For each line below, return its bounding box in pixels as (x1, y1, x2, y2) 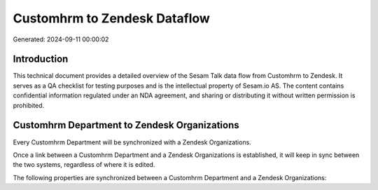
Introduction (13, 53, 69, 65)
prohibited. (13, 101, 45, 109)
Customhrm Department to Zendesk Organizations (13, 119, 239, 131)
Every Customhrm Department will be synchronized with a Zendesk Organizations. (13, 137, 251, 147)
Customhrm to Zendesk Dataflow (13, 11, 210, 26)
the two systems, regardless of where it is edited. (13, 161, 155, 169)
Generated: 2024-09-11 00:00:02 (13, 35, 109, 43)
